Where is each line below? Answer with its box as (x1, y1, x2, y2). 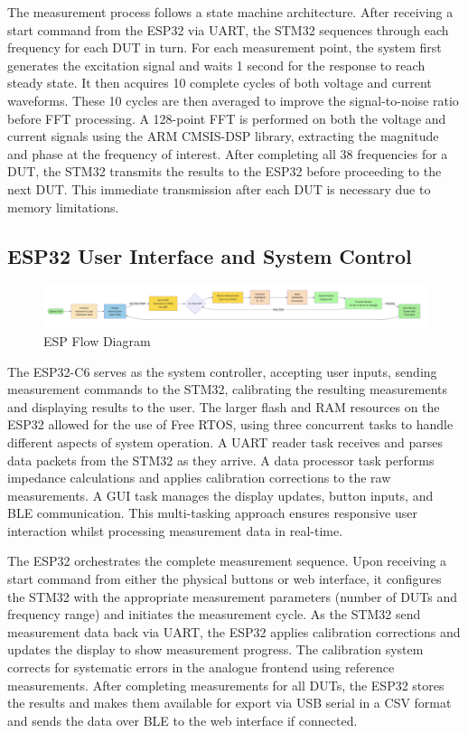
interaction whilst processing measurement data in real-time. (7, 521, 343, 540)
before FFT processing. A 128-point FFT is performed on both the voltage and (7, 108, 446, 127)
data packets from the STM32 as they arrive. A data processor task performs (7, 450, 435, 469)
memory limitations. (7, 197, 119, 216)
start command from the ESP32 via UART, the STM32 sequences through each (7, 20, 449, 39)
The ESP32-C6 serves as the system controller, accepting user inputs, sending (7, 362, 437, 381)
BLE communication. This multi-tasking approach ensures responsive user (7, 503, 417, 522)
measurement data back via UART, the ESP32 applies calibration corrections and (7, 622, 461, 641)
